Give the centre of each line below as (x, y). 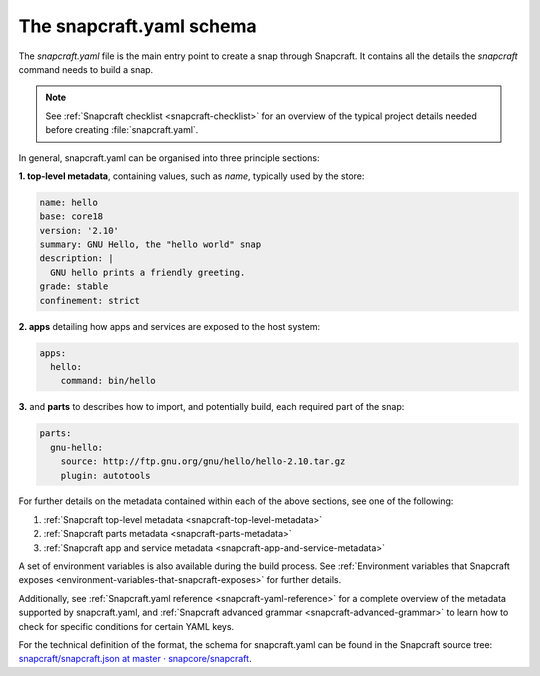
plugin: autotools (105, 475)
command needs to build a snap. (86, 69)
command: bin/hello (108, 381)
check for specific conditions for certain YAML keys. (126, 626)
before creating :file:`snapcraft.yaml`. (122, 130)
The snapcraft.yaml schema (137, 26)
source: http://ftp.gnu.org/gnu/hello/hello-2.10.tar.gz (203, 461)
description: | (76, 258)
